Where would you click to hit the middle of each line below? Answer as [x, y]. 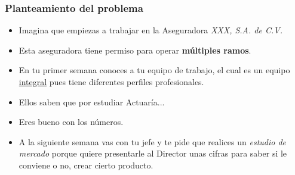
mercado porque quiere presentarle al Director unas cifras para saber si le [153, 153]
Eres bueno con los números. [71, 122]
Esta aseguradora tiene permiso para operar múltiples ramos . [135, 50]
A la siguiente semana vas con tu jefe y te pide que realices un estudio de [153, 141]
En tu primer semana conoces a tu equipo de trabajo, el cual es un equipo [154, 70]
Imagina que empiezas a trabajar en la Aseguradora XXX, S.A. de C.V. [150, 30]
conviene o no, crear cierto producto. [86, 165]
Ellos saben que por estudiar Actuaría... [92, 101]
